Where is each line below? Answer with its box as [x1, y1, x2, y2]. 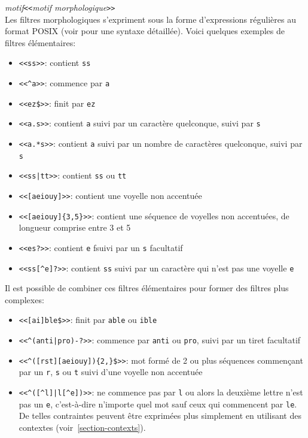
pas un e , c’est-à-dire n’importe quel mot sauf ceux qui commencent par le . [19, 397, 297, 410]
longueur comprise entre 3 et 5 [19, 221, 131, 234]
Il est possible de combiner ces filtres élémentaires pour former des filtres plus [5, 282, 289, 294]
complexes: [5, 293, 44, 306]
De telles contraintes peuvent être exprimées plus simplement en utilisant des [19, 409, 301, 422]
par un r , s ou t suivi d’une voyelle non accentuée [19, 365, 203, 378]
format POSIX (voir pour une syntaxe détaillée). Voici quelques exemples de [5, 25, 285, 37]
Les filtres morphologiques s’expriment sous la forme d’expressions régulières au [5, 13, 296, 25]
